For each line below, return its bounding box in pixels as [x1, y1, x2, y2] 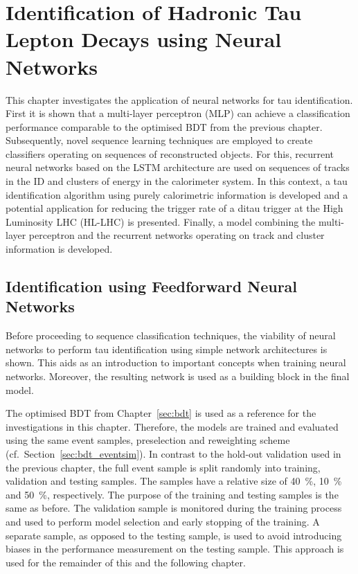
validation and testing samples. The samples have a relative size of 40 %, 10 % [6, 474, 342, 488]
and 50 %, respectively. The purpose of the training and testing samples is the [6, 487, 339, 501]
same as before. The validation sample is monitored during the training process [6, 501, 342, 515]
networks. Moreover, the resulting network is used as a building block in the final [6, 369, 350, 383]
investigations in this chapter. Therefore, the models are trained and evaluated [6, 419, 339, 433]
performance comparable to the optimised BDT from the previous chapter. [6, 119, 323, 134]
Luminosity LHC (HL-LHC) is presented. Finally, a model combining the [6, 214, 316, 228]
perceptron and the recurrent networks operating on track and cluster [28, 228, 325, 242]
